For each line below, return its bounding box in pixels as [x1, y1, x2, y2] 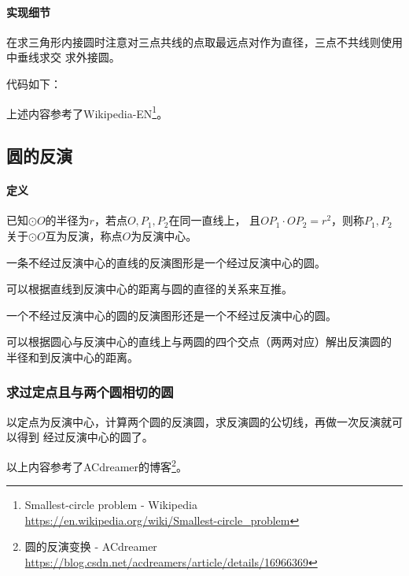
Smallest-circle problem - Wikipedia [24, 496, 197, 513]
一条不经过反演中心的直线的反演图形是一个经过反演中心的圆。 [6, 254, 326, 270]
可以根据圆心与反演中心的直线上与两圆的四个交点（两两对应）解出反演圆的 [6, 333, 392, 350]
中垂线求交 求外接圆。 [6, 49, 120, 65]
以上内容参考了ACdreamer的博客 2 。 [6, 455, 187, 474]
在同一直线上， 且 [168, 212, 261, 229]
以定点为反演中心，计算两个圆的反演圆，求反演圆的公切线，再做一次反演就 [6, 413, 392, 429]
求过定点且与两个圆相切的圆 [6, 382, 174, 402]
